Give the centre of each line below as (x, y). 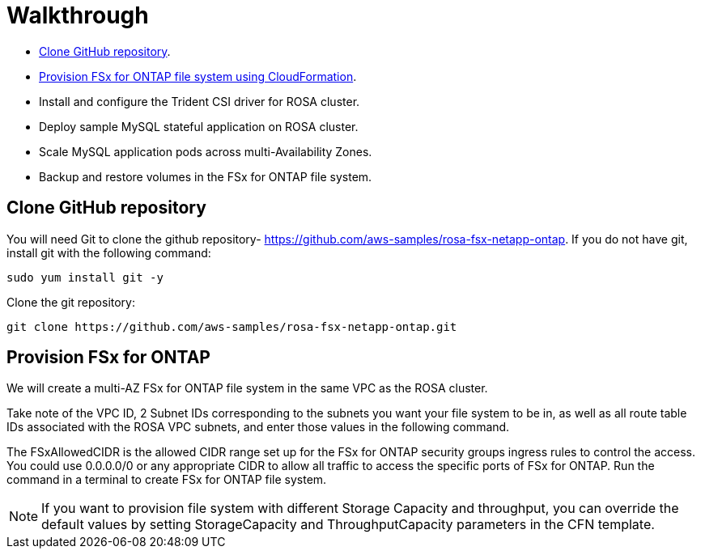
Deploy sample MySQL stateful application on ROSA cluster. (199, 126)
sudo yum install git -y (85, 277)
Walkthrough (78, 15)
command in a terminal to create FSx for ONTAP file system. (167, 480)
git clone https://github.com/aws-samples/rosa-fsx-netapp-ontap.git (232, 326)
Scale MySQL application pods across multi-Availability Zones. (206, 151)
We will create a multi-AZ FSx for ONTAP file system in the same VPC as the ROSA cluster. (247, 388)
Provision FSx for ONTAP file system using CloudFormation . (198, 76)
